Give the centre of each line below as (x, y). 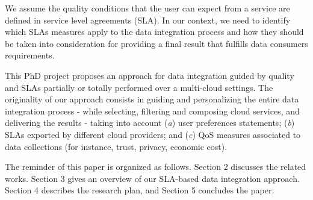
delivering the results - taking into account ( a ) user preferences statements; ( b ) (150, 123)
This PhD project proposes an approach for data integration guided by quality (150, 75)
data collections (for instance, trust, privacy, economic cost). (116, 146)
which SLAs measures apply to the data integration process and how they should (154, 32)
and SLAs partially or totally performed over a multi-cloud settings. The (139, 87)
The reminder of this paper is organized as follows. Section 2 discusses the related (156, 167)
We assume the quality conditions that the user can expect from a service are (147, 8)
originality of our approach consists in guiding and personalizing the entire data (152, 99)
